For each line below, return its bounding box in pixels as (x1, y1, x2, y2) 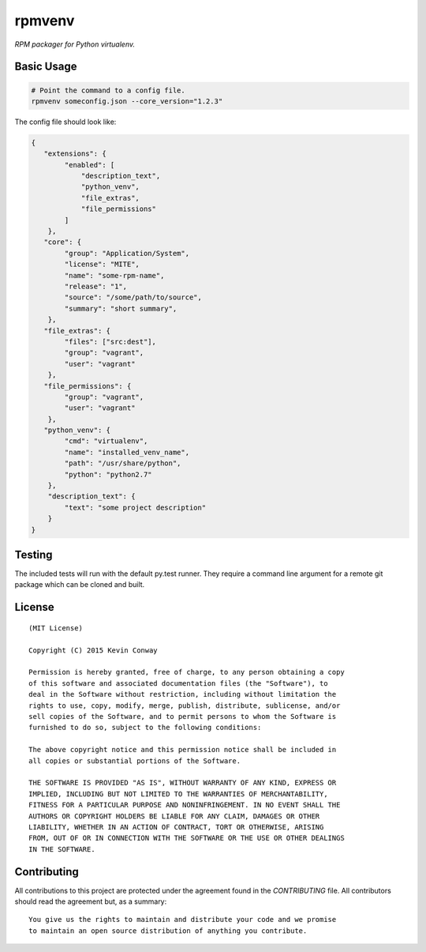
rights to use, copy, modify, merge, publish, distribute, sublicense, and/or (28, 701, 341, 710)
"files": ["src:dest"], (64, 337, 157, 346)
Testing (14, 547, 53, 561)
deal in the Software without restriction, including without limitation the (28, 690, 337, 699)
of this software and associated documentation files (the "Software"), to (28, 679, 328, 687)
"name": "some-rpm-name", (64, 271, 165, 280)
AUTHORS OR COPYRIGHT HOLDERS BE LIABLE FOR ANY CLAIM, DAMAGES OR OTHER (28, 811, 320, 821)
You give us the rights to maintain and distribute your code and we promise (28, 915, 337, 924)
